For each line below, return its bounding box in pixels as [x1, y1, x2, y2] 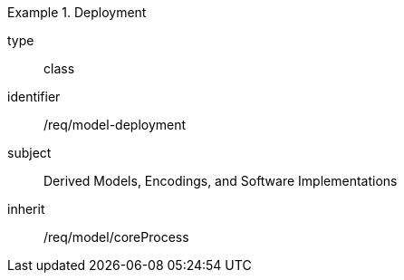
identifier [7, 89, 61, 104]
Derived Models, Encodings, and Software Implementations [43, 173, 398, 188]
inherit [7, 201, 45, 217]
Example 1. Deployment [7, 5, 147, 20]
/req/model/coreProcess [43, 229, 189, 245]
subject [7, 145, 52, 160]
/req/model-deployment [43, 117, 187, 132]
